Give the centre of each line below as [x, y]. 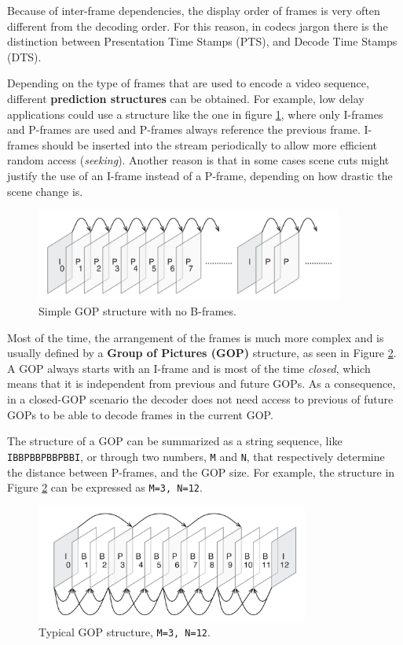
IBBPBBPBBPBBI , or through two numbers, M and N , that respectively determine [196, 456]
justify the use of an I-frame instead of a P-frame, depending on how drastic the [200, 175]
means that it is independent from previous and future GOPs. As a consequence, [201, 383]
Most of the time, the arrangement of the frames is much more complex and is [196, 337]
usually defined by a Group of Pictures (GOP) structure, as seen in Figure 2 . [202, 353]
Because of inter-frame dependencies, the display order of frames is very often [194, 10]
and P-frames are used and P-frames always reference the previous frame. [184, 129]
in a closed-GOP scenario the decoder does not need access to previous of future [200, 399]
